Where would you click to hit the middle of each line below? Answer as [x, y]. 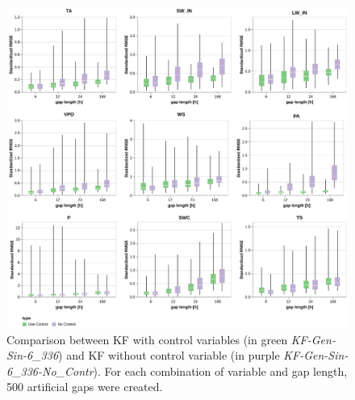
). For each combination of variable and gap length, [220, 371]
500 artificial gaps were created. [85, 387]
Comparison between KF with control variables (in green [147, 339]
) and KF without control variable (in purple [169, 355]
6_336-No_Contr [50, 371]
